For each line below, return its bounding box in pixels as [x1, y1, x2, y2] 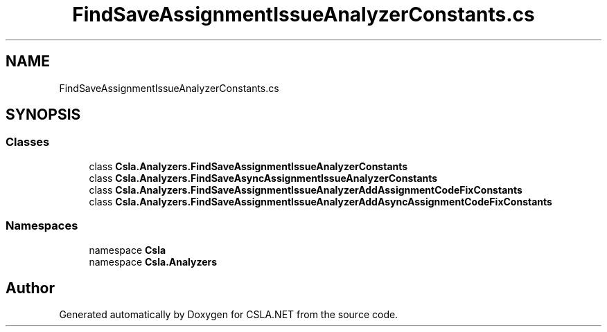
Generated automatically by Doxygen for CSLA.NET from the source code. [59, 308, 398, 321]
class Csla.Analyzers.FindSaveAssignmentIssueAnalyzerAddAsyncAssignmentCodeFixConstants [89, 195, 552, 207]
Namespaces [6, 219, 78, 233]
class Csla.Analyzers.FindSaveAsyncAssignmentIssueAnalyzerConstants [89, 172, 438, 184]
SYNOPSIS [6, 106, 81, 124]
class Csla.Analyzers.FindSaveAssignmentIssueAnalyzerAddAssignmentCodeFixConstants [89, 183, 522, 196]
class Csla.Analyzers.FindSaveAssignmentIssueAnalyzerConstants [89, 160, 408, 172]
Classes [6, 135, 50, 149]
